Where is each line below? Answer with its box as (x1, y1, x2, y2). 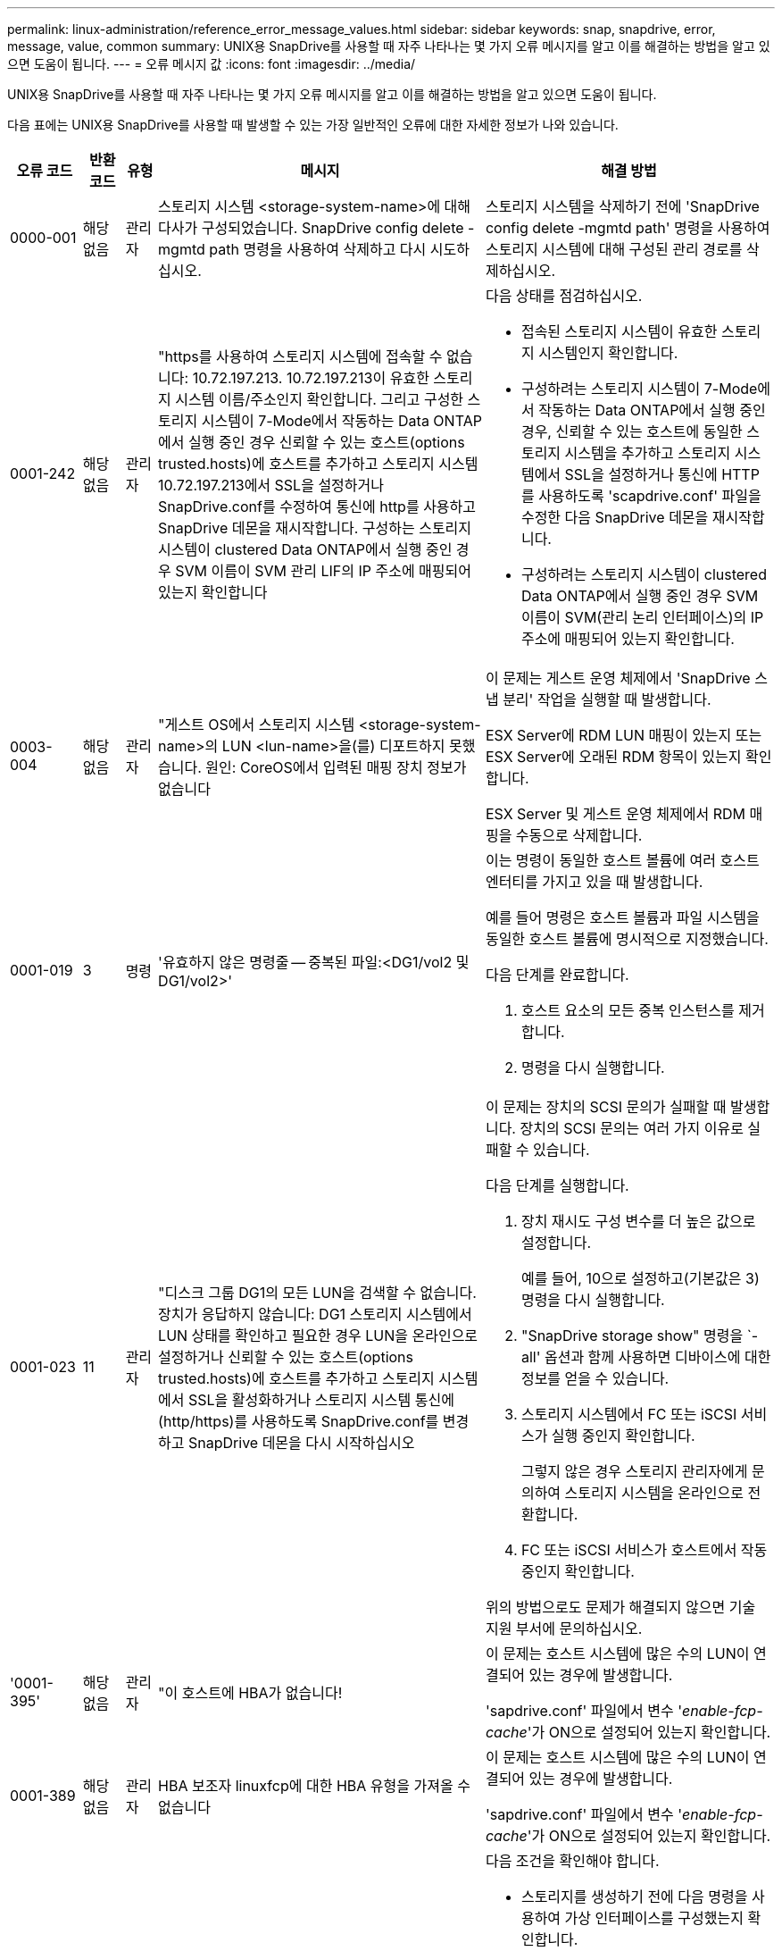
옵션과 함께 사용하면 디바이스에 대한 (544, 1348, 771, 1366)
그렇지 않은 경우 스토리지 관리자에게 (520, 1462, 748, 1480)
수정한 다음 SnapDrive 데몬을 (520, 508, 709, 526)
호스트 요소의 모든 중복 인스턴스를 (520, 1001, 735, 1019)
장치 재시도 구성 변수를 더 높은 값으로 (520, 1212, 756, 1230)
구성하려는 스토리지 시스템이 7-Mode (520, 380, 758, 398)
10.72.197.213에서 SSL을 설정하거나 (158, 476, 384, 494)
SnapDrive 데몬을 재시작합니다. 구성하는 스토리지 (158, 519, 472, 537)
